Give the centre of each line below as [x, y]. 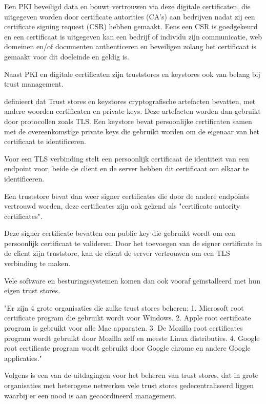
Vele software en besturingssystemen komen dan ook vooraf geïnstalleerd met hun [132, 280]
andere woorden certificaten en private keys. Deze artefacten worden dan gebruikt [132, 111]
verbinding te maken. [37, 263]
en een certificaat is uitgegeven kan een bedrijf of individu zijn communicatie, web [133, 36]
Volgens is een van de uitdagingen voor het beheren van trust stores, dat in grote [131, 375]
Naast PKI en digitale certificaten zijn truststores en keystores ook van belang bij [132, 74]
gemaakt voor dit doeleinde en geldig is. [67, 56]
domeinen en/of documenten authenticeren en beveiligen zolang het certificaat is [130, 46]
